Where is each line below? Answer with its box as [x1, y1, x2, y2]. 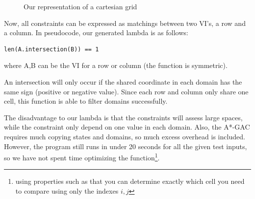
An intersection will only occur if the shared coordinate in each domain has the [4, 76, 242, 87]
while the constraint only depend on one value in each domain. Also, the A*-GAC [4, 122, 250, 132]
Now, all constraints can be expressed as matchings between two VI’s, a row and [4, 18, 246, 28]
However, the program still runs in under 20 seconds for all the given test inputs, [4, 141, 247, 151]
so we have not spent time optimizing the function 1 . [4, 151, 160, 162]
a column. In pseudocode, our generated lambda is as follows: [4, 27, 188, 38]
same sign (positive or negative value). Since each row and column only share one [4, 86, 249, 96]
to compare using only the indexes [15, 185, 119, 196]
